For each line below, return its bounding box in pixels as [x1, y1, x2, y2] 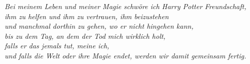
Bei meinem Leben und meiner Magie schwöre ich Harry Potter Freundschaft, [5, 1, 246, 11]
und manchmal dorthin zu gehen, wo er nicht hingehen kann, [5, 21, 194, 31]
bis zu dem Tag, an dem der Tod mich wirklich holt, [5, 30, 166, 41]
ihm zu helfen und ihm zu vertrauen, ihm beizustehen [5, 11, 169, 21]
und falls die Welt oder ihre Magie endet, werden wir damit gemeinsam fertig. [5, 50, 246, 60]
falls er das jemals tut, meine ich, [5, 40, 110, 51]
